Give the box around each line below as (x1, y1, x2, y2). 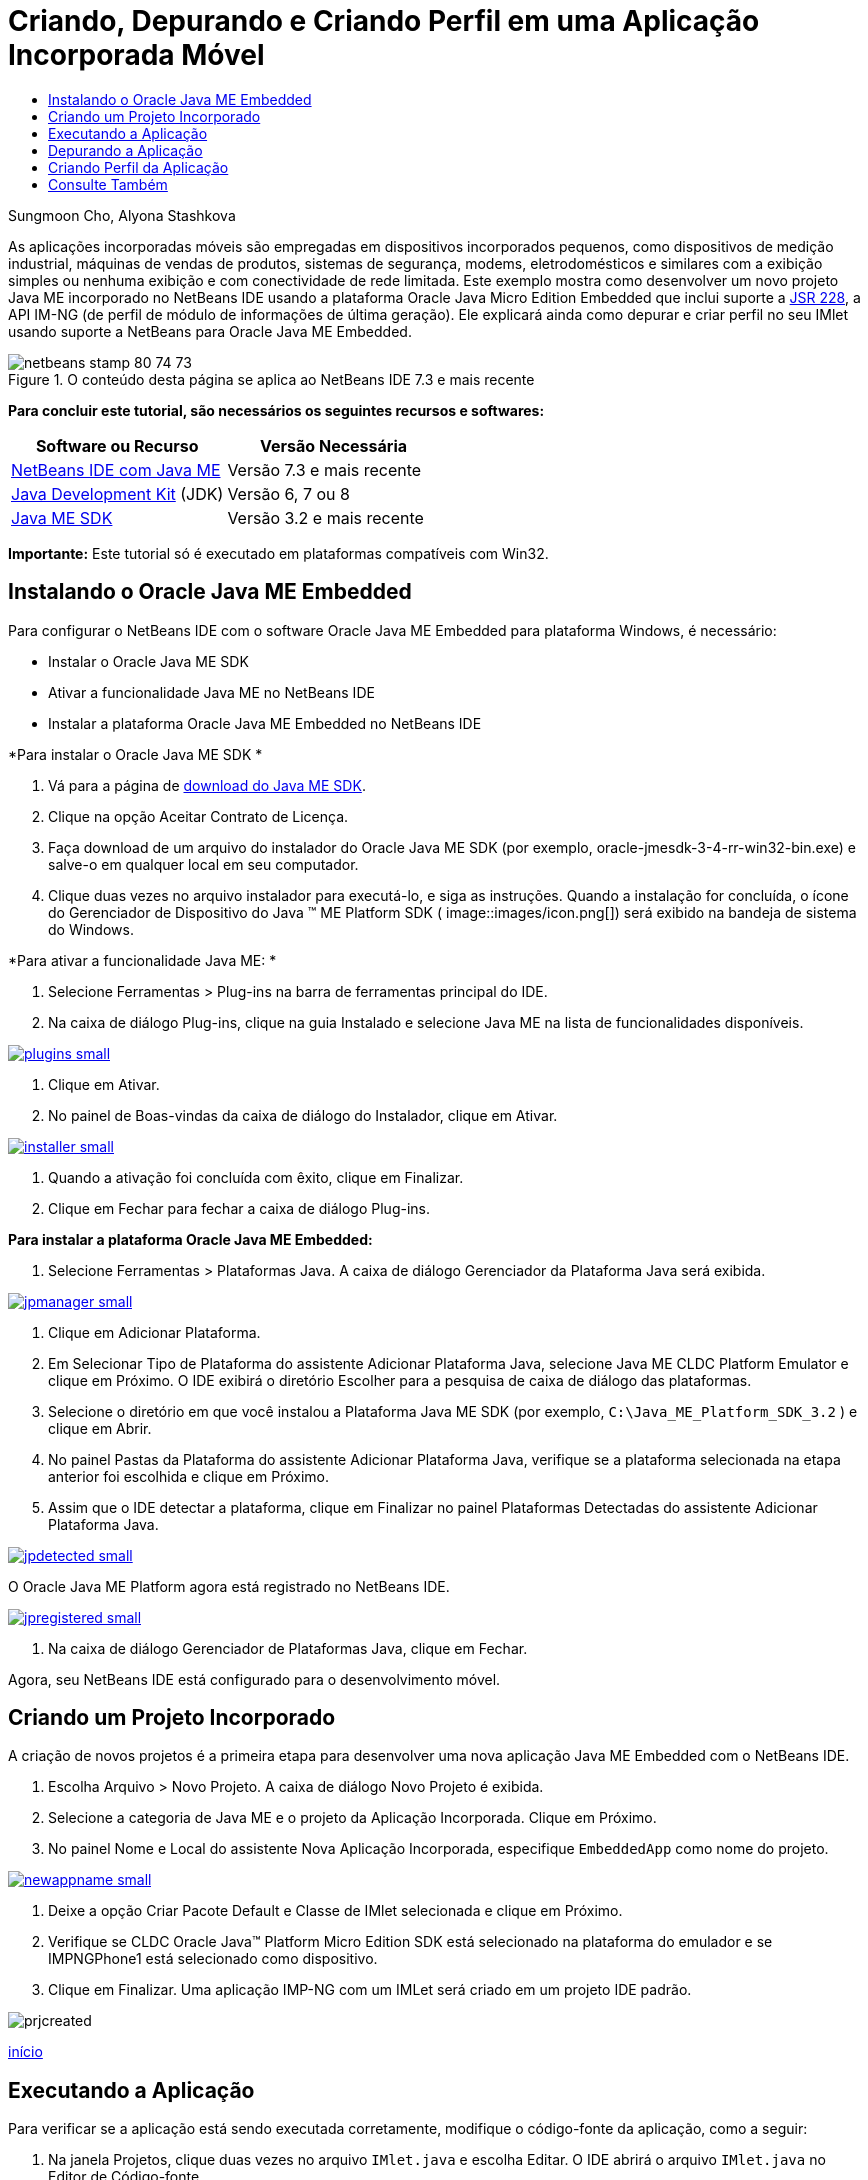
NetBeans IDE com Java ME (11, 459, 221, 480)
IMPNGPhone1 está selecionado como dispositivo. (48, 1950, 378, 1968)
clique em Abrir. (48, 1419, 152, 1437)
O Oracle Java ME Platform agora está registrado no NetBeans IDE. (8, 1577, 450, 1595)
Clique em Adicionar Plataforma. (48, 1323, 261, 1341)
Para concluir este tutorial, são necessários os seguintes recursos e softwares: (8, 401, 545, 419)
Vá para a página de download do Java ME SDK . (48, 776, 366, 794)
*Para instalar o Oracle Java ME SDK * (8, 745, 263, 763)
